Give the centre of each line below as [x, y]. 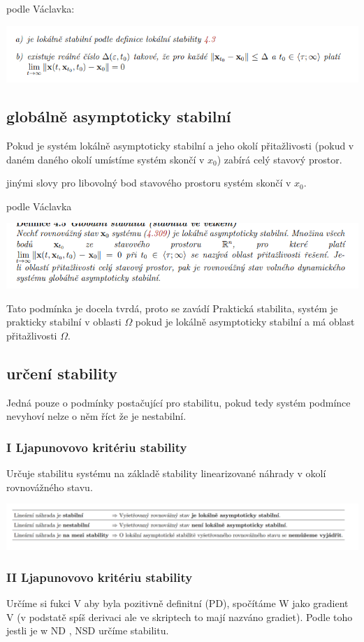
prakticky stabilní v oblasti [64, 322]
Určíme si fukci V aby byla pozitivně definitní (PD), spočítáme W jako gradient [177, 603]
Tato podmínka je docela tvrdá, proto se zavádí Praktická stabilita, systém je [172, 308]
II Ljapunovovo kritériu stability [100, 577]
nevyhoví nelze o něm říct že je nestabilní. [96, 416]
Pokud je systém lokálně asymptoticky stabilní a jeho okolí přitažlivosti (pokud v [180, 146]
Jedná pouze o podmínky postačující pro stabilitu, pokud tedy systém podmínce [179, 402]
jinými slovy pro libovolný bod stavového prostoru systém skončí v [149, 183]
